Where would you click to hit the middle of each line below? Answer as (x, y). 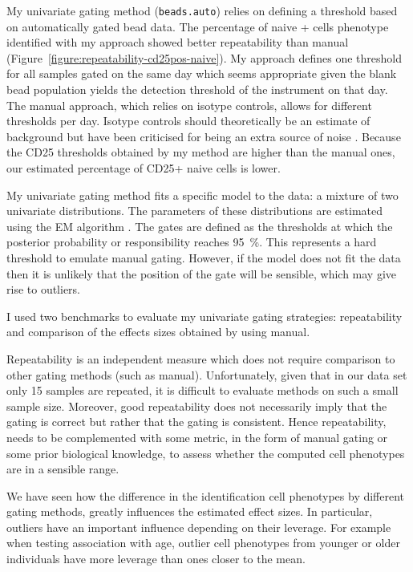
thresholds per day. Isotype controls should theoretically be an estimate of (188, 121)
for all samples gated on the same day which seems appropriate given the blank (202, 73)
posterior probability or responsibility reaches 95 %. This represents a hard (192, 242)
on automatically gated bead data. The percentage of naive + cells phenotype (198, 26)
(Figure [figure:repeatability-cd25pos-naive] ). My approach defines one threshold (204, 57)
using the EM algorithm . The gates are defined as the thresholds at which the (200, 226)
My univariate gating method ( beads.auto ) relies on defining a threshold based (202, 10)
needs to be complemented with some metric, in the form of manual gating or (197, 437)
